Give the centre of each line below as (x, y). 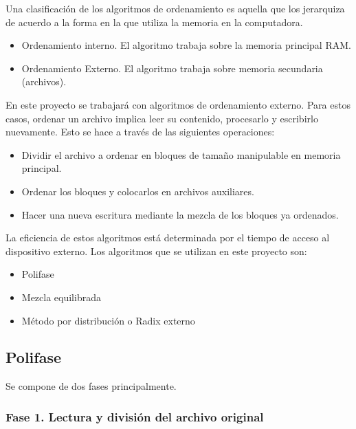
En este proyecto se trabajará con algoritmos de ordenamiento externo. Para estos (178, 104)
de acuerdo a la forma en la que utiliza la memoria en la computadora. (154, 22)
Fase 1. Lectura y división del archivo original (135, 416)
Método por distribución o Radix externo (108, 320)
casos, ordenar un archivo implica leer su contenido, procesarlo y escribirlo (162, 118)
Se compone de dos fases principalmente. (91, 386)
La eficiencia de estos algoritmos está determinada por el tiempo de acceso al (168, 238)
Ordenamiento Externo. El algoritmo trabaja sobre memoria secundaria (172, 68)
